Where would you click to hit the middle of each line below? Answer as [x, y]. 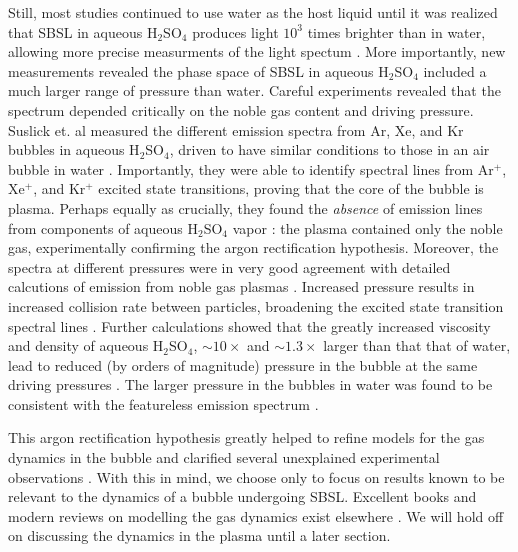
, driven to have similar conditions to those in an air [329, 149]
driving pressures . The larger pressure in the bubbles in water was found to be [250, 384]
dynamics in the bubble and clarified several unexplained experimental [224, 457]
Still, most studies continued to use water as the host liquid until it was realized [253, 12]
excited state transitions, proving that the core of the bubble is [291, 188]
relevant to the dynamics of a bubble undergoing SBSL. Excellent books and [242, 496]
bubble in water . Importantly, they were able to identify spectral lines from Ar [251, 168]
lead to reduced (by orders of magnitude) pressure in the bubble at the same [243, 364]
